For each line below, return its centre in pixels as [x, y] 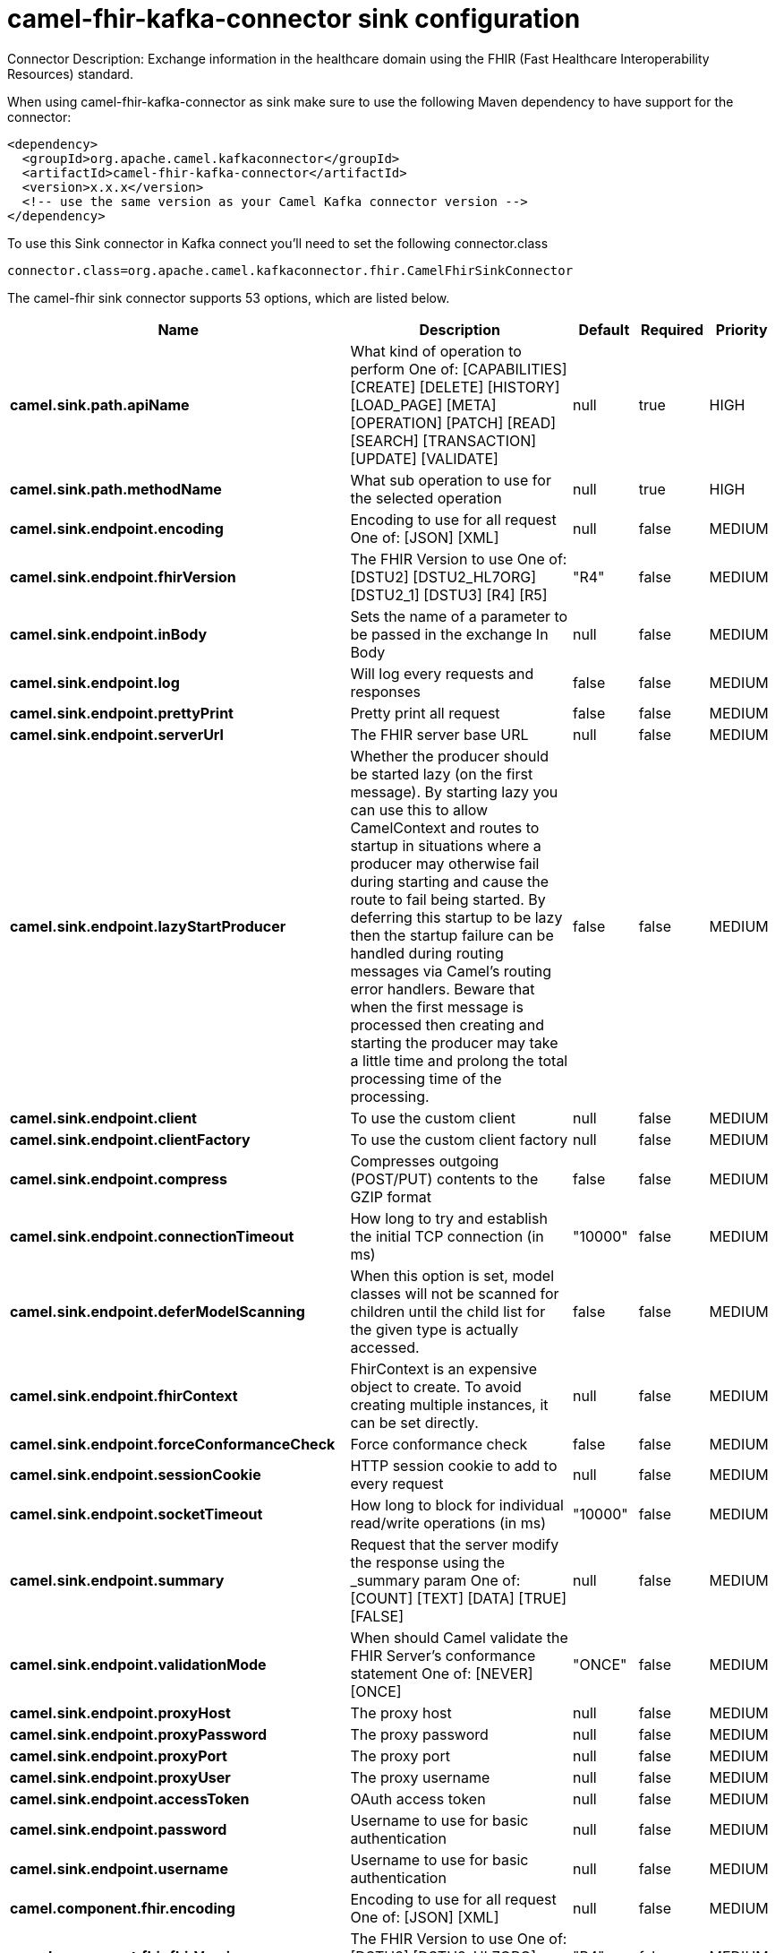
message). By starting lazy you [454, 792]
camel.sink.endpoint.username [119, 1868]
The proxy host [401, 1712]
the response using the [428, 1562]
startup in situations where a [446, 845]
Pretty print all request [425, 713]
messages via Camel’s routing [451, 971]
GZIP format [391, 1196]
